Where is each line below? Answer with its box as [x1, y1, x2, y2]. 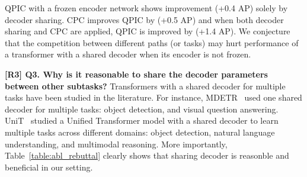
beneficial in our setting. [5, 160, 93, 173]
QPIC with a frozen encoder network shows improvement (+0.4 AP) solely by [5, 2, 288, 14]
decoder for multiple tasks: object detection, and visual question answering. [5, 102, 279, 115]
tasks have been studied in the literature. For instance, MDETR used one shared [5, 91, 302, 104]
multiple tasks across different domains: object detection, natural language [5, 125, 275, 138]
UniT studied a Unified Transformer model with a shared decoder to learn [5, 114, 279, 127]
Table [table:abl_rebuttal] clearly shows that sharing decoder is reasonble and [5, 149, 289, 162]
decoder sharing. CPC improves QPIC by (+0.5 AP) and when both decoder [5, 13, 284, 25]
